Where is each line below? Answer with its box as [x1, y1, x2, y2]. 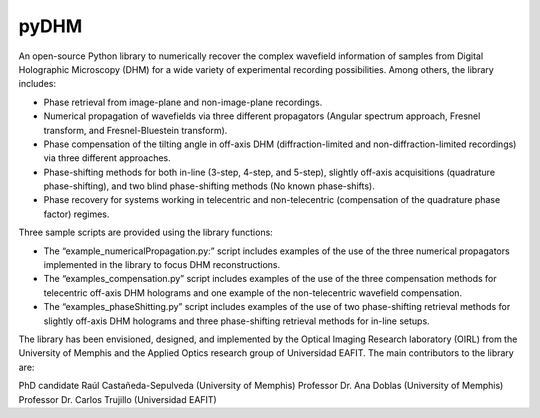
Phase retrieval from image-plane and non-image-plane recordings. [43, 96, 323, 108]
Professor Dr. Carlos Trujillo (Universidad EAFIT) [18, 393, 217, 405]
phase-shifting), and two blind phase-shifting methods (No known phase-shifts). [43, 180, 375, 192]
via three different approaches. [43, 152, 172, 164]
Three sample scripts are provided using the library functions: [18, 226, 274, 239]
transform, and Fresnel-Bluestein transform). [43, 124, 228, 136]
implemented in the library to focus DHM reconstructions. [43, 259, 281, 271]
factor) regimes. [43, 208, 110, 220]
